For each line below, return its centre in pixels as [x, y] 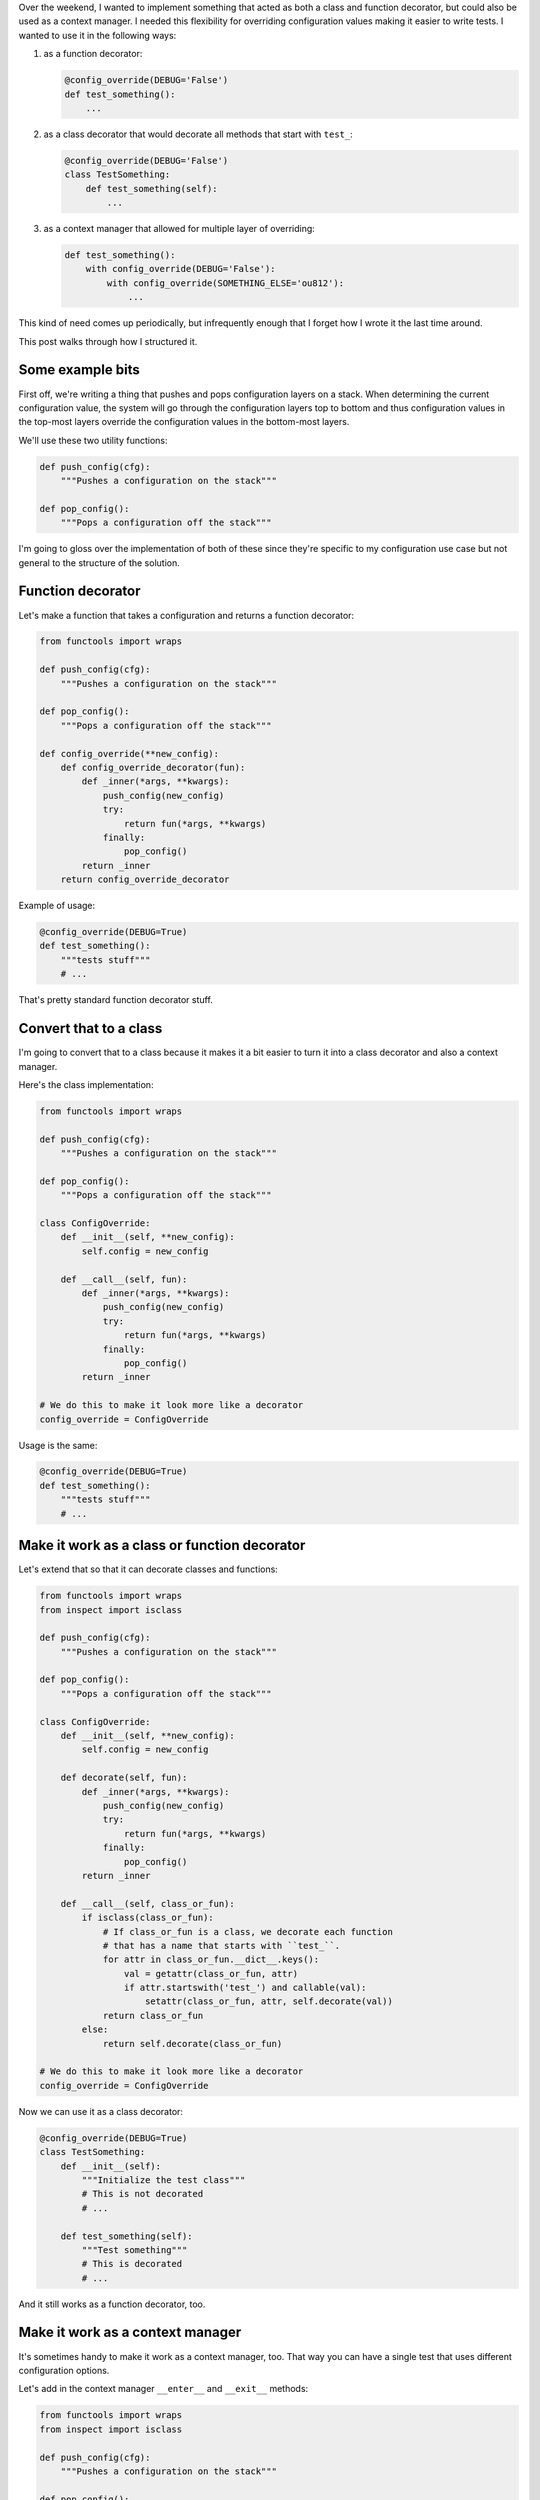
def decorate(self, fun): [124, 1778]
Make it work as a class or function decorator [162, 1545]
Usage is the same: [58, 1445]
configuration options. [64, 2370]
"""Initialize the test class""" [163, 2179]
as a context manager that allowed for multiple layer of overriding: [179, 229]
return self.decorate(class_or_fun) [192, 2043]
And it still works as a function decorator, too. [112, 2304]
